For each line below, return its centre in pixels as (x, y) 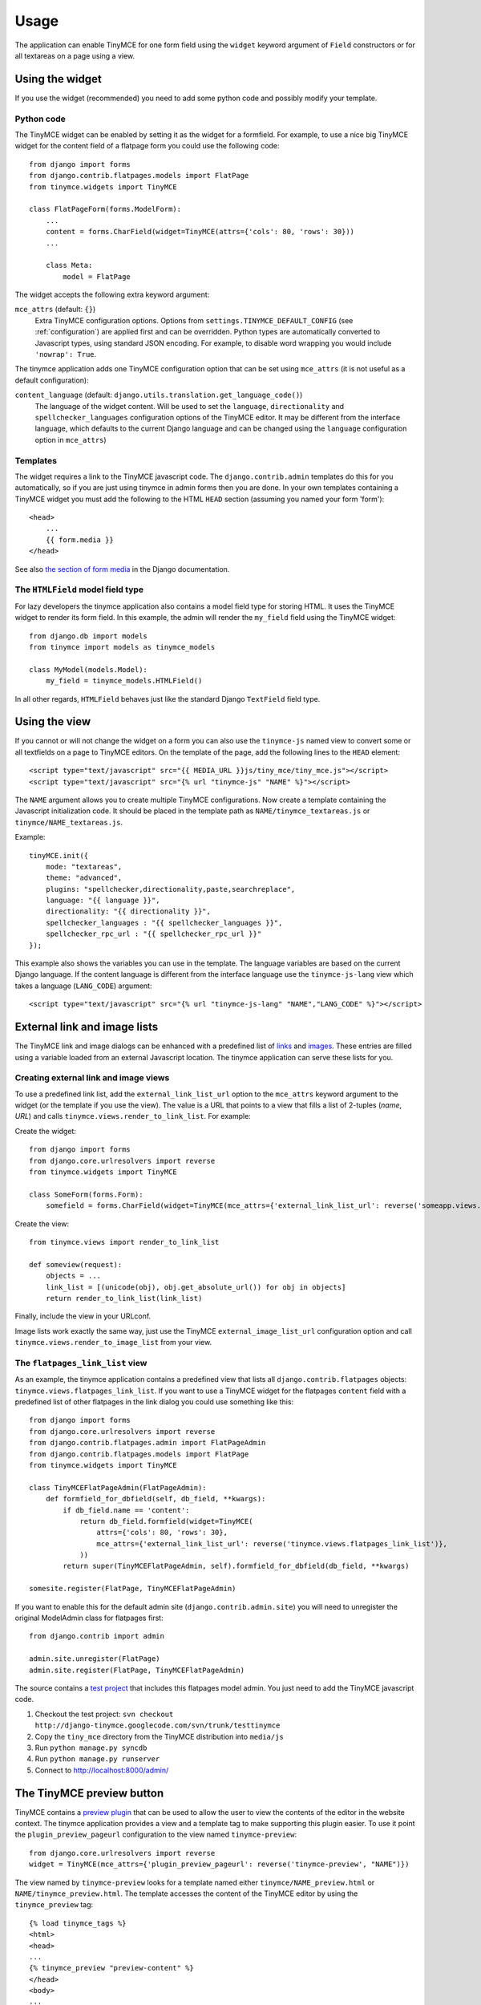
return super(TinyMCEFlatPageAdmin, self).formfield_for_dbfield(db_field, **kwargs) (236, 1566)
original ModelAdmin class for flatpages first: (89, 1618)
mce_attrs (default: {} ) (55, 310)
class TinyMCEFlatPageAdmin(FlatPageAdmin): (118, 1487)
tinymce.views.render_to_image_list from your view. (113, 1343)
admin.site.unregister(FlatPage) (95, 1659)
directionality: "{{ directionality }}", (128, 911)
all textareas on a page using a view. (75, 55)
